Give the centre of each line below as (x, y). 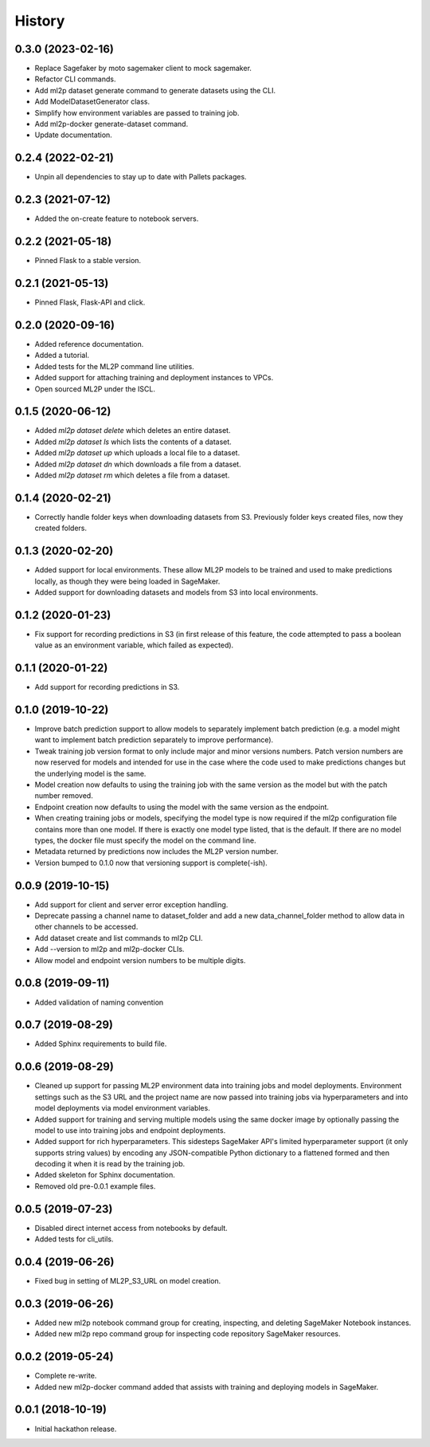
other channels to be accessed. (86, 927)
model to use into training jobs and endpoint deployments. (130, 1130)
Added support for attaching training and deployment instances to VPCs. (154, 378)
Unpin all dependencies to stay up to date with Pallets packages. (141, 177)
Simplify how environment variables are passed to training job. (137, 112)
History (40, 21)
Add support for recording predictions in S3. (107, 687)
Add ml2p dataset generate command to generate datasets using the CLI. (155, 90)
